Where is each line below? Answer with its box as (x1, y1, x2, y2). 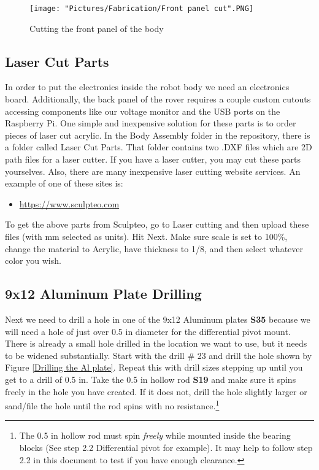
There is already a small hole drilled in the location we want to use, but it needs (5, 337, 307, 350)
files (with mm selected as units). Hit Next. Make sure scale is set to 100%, (5, 229, 288, 242)
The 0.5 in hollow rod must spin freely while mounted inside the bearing (19, 429, 291, 442)
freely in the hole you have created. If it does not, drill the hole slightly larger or (5, 385, 307, 398)
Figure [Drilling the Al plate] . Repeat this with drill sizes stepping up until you (5, 361, 303, 374)
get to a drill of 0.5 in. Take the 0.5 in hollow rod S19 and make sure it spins (5, 372, 296, 385)
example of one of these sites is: (5, 177, 123, 190)
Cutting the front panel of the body (29, 21, 164, 34)
